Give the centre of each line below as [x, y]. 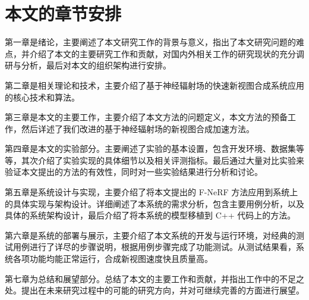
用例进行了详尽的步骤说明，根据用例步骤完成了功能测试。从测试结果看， [154, 247]
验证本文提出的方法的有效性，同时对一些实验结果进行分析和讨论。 [134, 172]
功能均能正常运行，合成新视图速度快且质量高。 [121, 259]
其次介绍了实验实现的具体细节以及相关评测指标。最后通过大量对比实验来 [163, 160]
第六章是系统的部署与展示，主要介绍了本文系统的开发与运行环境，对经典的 [150, 235]
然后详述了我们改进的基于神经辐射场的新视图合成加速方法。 [138, 128]
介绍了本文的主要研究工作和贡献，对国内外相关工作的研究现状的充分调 [167, 53]
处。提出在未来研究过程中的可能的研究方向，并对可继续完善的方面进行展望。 [154, 290]
